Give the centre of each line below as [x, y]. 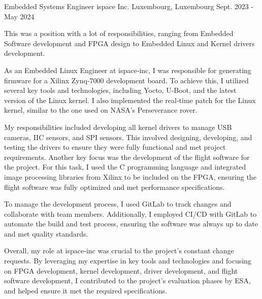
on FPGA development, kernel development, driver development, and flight [121, 270]
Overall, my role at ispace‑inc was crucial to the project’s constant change [119, 251]
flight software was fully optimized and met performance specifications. [114, 187]
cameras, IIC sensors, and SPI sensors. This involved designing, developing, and [128, 137]
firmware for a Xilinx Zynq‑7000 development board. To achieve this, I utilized [126, 80]
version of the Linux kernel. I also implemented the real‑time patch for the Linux [130, 100]
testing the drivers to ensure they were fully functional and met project [115, 147]
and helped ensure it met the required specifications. [86, 290]
